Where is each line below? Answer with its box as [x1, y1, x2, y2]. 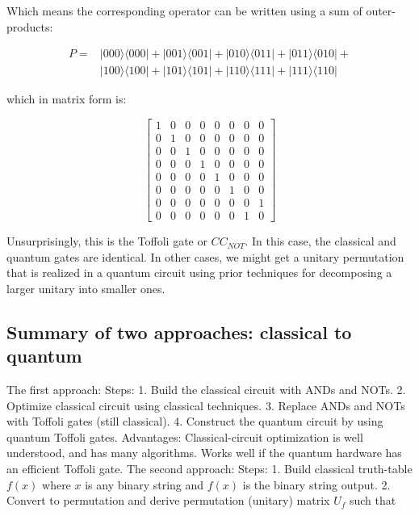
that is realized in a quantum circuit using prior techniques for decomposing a [6, 264, 392, 281]
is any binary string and [85, 476, 204, 493]
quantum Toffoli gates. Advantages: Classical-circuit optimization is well [6, 428, 363, 445]
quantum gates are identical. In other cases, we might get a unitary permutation [6, 248, 404, 265]
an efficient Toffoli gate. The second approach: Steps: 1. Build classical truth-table [6, 460, 413, 477]
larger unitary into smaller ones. [6, 279, 166, 296]
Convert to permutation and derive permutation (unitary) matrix [6, 492, 330, 509]
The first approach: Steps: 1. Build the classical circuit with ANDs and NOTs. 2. [6, 381, 406, 398]
